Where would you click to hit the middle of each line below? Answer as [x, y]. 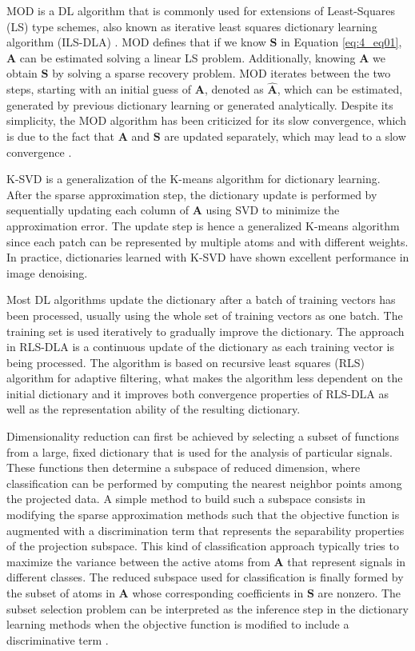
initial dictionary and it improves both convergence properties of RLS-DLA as [198, 393]
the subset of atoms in [61, 593]
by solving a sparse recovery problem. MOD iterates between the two [221, 73]
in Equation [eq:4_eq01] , [341, 42]
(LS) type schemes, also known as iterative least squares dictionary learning [192, 26]
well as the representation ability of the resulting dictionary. [154, 409]
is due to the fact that [61, 136]
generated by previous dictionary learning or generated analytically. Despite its [200, 104]
